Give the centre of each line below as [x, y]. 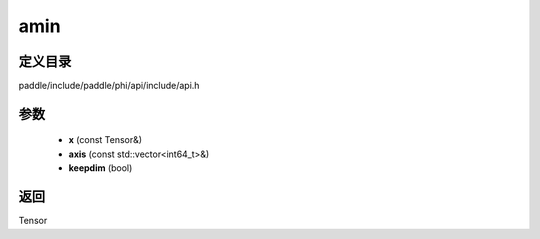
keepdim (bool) [100, 168]
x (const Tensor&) [105, 140]
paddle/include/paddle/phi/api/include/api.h [109, 86]
